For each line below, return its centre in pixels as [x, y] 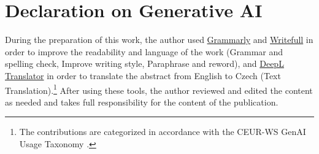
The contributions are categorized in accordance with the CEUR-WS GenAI [163, 132]
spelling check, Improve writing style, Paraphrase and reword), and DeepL [144, 64]
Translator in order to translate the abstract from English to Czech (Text [143, 75]
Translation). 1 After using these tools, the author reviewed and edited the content [159, 89]
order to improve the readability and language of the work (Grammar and [144, 51]
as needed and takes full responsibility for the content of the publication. [142, 102]
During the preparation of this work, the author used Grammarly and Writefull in [159, 40]
